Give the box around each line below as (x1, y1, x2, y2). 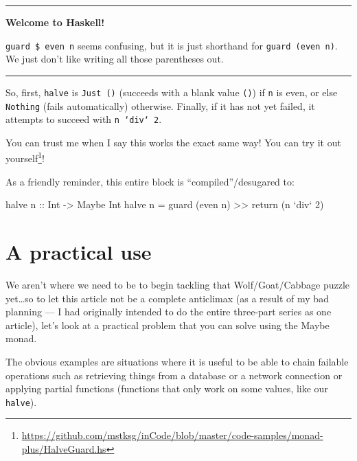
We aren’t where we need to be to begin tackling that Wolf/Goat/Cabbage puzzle (5, 277, 350, 291)
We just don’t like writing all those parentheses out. (5, 52, 224, 66)
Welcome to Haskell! (5, 15, 105, 29)
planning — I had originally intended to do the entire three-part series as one (5, 304, 332, 319)
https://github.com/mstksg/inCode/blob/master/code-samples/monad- (21, 428, 323, 442)
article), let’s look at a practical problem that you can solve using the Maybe (5, 317, 330, 332)
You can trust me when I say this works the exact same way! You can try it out (5, 135, 341, 149)
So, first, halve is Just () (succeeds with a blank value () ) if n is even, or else (5, 85, 338, 99)
